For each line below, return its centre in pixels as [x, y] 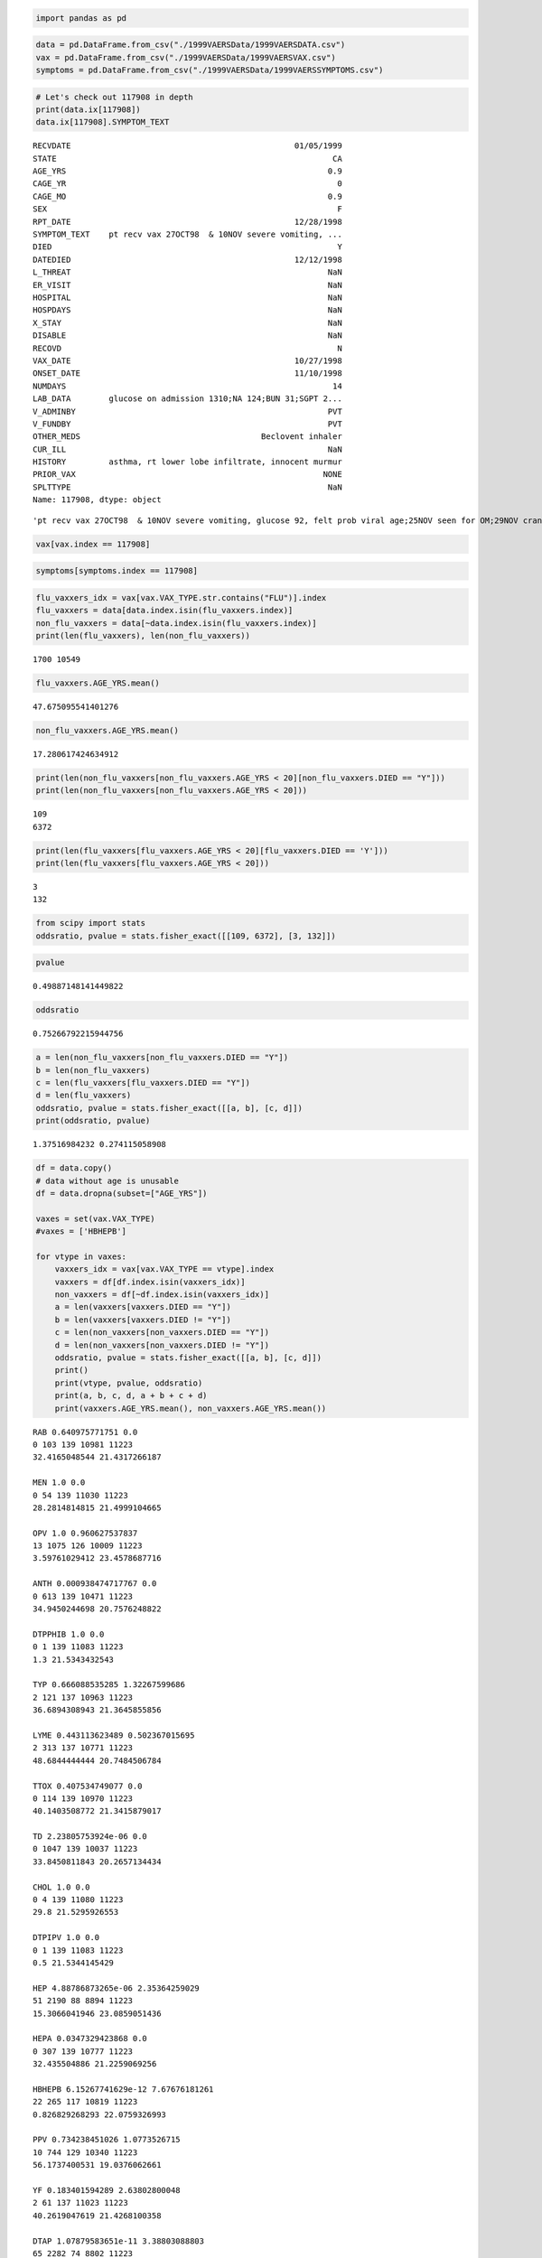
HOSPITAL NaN [187, 297]
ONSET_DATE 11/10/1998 [187, 373]
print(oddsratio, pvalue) [93, 1121]
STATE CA [187, 159]
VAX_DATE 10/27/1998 [187, 360]
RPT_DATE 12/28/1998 [187, 222]
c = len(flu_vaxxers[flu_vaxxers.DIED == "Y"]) [143, 1083]
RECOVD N [187, 348]
